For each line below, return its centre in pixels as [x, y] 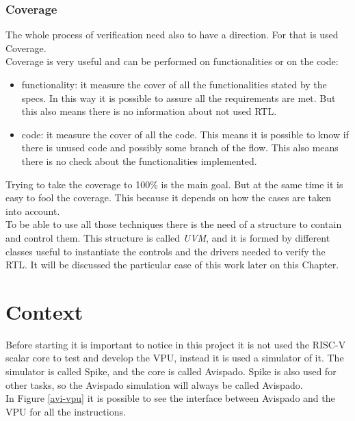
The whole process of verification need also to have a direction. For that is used [172, 35]
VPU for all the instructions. [66, 411]
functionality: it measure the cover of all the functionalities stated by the [174, 84]
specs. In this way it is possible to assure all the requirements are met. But [179, 98]
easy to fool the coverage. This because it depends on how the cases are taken [169, 197]
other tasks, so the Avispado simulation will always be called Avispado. [154, 384]
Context [44, 311]
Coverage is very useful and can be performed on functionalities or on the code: [172, 61]
